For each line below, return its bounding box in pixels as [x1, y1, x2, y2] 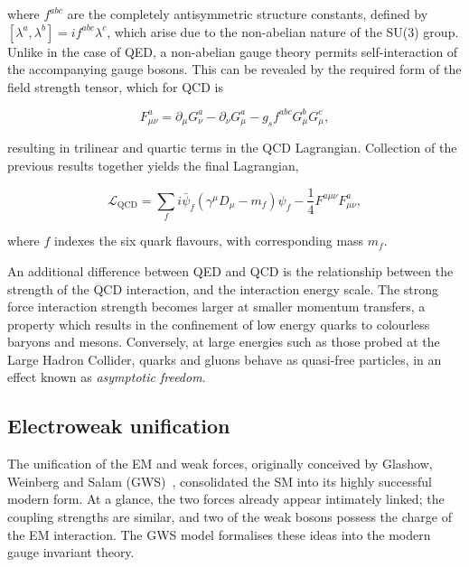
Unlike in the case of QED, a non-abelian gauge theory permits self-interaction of [7, 42, 458, 60]
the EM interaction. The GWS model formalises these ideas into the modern [7, 525, 431, 544]
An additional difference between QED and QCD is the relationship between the [7, 261, 454, 280]
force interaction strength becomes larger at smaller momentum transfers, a [7, 297, 426, 316]
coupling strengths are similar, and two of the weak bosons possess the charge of [7, 507, 452, 526]
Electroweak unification [7, 412, 230, 440]
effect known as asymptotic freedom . [7, 367, 206, 386]
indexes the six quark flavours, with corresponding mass [54, 231, 364, 250]
